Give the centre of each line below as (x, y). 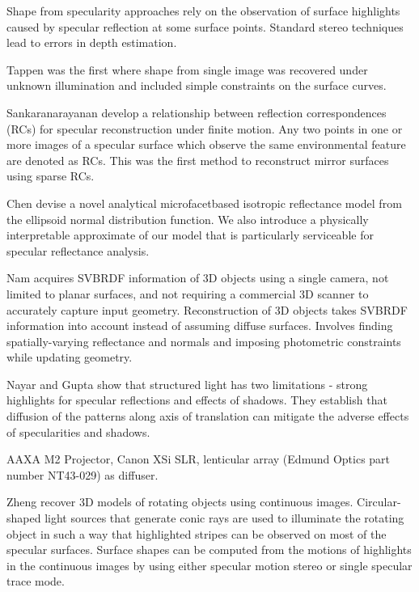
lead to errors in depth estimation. (92, 42)
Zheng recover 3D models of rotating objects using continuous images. (180, 502)
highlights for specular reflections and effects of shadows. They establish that (197, 400)
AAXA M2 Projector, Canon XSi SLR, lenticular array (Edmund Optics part (199, 459)
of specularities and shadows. (78, 431)
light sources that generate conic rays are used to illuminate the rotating (224, 518)
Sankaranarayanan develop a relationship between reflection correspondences (197, 112)
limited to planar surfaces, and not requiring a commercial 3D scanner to (188, 293)
